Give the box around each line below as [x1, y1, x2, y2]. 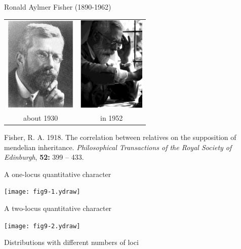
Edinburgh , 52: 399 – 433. [4, 152, 84, 162]
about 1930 [23, 112, 58, 123]
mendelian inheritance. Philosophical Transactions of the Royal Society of [4, 141, 232, 152]
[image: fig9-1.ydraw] [4, 188, 81, 196]
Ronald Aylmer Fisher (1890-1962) [4, 2, 111, 12]
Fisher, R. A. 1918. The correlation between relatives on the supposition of [4, 132, 236, 143]
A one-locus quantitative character [4, 168, 111, 179]
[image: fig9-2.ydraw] [4, 222, 81, 230]
